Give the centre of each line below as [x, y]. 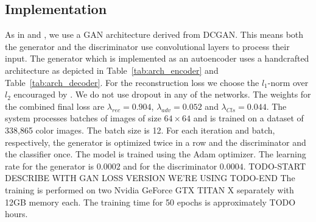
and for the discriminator [170, 166]
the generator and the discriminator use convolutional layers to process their [147, 46]
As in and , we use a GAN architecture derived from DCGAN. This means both [154, 34]
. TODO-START [274, 166]
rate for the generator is [50, 166]
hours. [16, 214]
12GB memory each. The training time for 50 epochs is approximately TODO [150, 202]
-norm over [288, 82]
